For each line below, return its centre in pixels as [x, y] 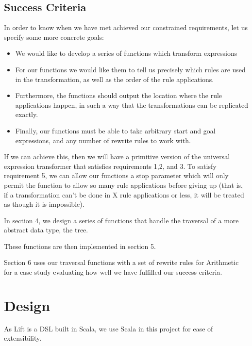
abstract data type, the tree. [46, 230]
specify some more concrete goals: [54, 37]
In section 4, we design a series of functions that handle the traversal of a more [121, 220]
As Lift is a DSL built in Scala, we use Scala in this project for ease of [109, 328]
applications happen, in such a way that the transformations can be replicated [132, 105]
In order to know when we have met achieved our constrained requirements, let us [126, 27]
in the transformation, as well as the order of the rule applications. [115, 79]
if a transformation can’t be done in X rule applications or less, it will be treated [124, 194]
